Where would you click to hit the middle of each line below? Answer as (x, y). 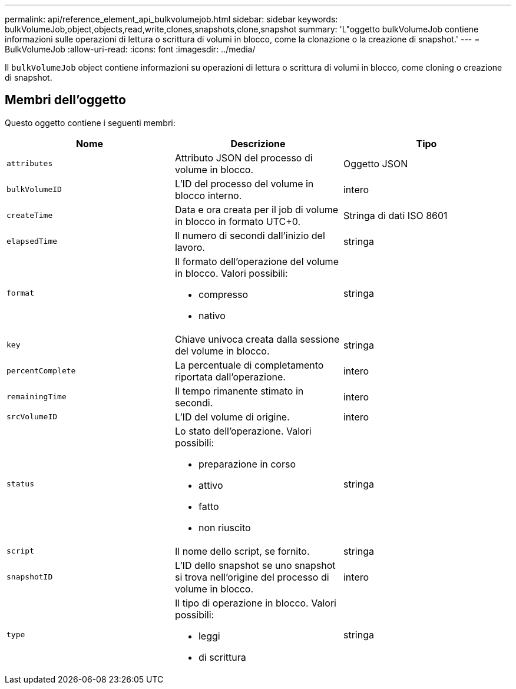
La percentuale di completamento (249, 365)
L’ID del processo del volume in (244, 183)
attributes (30, 164)
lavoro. (190, 247)
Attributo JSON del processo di (244, 158)
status (20, 484)
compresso (223, 294)
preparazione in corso (247, 464)
